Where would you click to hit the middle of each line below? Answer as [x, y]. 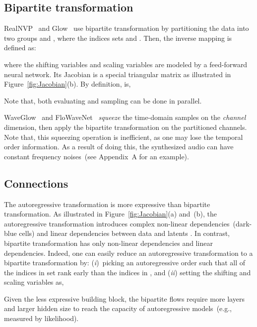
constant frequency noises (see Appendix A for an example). [96, 156]
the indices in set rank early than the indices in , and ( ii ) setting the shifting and [128, 272]
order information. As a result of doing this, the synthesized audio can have [119, 147]
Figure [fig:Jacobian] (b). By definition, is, [67, 84]
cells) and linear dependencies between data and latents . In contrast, [124, 233]
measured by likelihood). [41, 318]
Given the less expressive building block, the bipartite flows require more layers [124, 298]
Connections [36, 183]
